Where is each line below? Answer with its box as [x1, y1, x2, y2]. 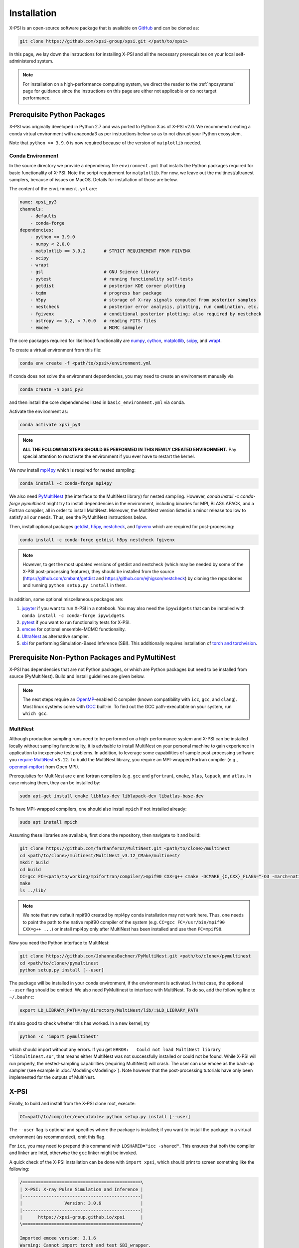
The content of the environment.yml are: [9, 186, 97, 192]
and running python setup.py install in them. [22, 582, 127, 589]
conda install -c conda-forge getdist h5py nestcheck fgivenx [19, 537, 175, 543]
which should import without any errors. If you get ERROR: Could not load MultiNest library [9, 1046, 221, 1052]
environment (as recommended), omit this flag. [9, 1134, 106, 1140]
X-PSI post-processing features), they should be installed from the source [22, 568, 174, 574]
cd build [19, 867, 41, 872]
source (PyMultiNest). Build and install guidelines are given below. [9, 673, 145, 679]
